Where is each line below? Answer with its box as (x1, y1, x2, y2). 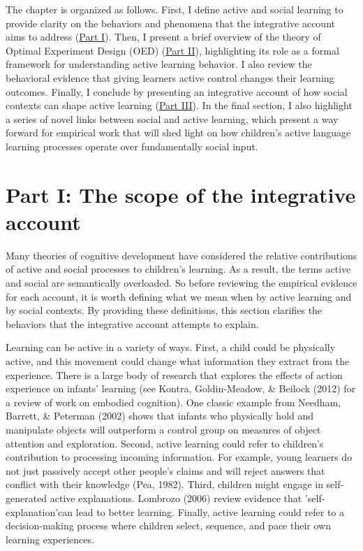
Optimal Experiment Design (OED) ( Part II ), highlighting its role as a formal (6, 43, 339, 57)
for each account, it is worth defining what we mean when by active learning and (6, 289, 352, 303)
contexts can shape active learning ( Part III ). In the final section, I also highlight (6, 98, 353, 113)
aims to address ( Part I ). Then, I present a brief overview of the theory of (6, 29, 321, 44)
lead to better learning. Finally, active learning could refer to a (75, 504, 344, 519)
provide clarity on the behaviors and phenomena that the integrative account (6, 15, 335, 30)
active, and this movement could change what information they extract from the (6, 354, 350, 368)
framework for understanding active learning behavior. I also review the (6, 57, 312, 71)
